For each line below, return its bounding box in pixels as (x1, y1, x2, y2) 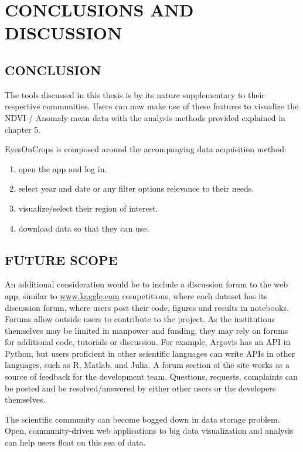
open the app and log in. (18, 162, 107, 175)
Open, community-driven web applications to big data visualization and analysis (5, 424, 294, 437)
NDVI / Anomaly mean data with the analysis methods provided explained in (5, 111, 285, 123)
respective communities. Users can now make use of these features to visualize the (5, 100, 299, 112)
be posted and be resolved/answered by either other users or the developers (5, 381, 276, 394)
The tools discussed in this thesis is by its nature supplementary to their (5, 88, 265, 101)
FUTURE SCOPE (5, 250, 118, 269)
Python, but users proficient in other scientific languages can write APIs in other (5, 347, 295, 359)
